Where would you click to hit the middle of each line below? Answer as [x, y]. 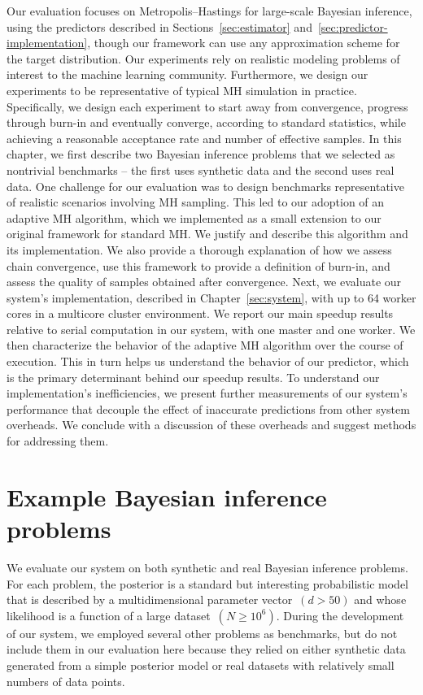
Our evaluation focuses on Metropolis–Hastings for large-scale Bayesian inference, [209, 11]
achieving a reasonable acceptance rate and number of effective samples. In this [204, 138]
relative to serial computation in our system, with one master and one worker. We [211, 329]
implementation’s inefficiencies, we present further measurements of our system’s [207, 393]
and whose [380, 599]
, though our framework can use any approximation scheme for [244, 43]
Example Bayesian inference [167, 496]
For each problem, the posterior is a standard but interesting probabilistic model [208, 583]
